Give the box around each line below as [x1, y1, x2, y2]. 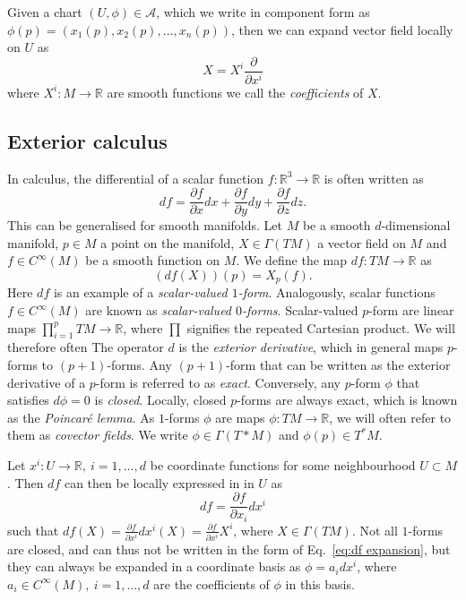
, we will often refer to [329, 407, 452, 426]
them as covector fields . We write [7, 425, 188, 444]
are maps [215, 407, 265, 426]
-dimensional [381, 216, 451, 235]
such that [7, 520, 59, 539]
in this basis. [285, 574, 355, 593]
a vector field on [317, 233, 406, 252]
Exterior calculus [7, 126, 168, 154]
